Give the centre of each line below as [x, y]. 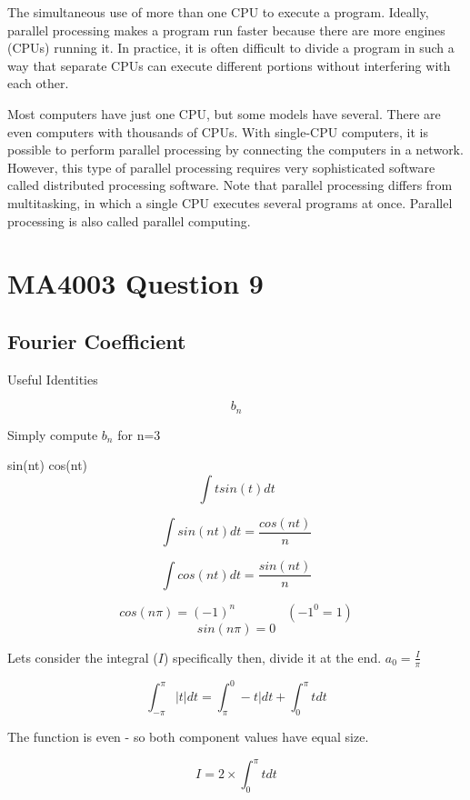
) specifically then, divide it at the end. [272, 657]
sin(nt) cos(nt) [48, 465]
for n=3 [139, 434]
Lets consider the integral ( [83, 657]
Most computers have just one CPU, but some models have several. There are [224, 113]
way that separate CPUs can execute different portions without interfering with [229, 65]
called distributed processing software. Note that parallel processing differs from [230, 185]
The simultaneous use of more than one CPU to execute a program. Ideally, [218, 12]
